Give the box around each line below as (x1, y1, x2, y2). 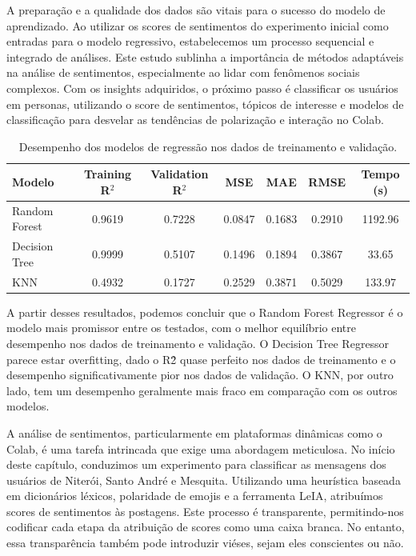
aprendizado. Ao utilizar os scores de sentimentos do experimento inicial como (6, 17, 389, 34)
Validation (150, 166, 209, 182)
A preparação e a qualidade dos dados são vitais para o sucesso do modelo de (6, 2, 386, 18)
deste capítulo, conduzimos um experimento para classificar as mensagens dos (6, 456, 386, 473)
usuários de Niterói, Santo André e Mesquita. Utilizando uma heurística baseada (6, 471, 401, 488)
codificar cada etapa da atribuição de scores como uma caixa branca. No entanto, (6, 518, 405, 535)
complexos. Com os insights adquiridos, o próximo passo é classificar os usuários (6, 79, 398, 96)
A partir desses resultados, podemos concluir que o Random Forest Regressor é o (6, 303, 403, 320)
